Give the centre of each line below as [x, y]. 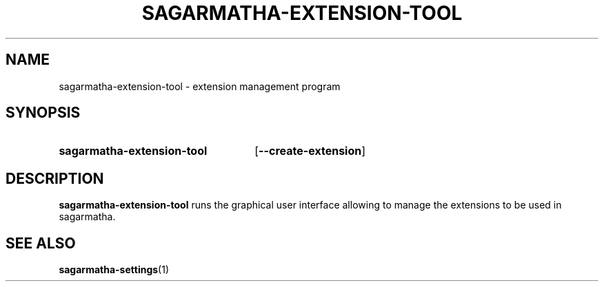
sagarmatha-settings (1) [114, 270]
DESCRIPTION [55, 178]
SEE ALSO [41, 243]
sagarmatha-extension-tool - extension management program [200, 86]
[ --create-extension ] [310, 151]
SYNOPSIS [43, 113]
